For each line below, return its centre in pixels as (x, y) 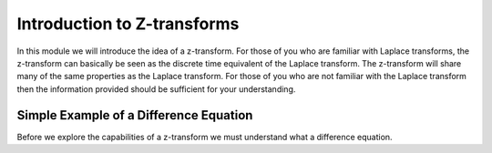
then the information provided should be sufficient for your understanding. (156, 89)
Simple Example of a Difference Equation (135, 115)
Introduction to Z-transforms (128, 24)
